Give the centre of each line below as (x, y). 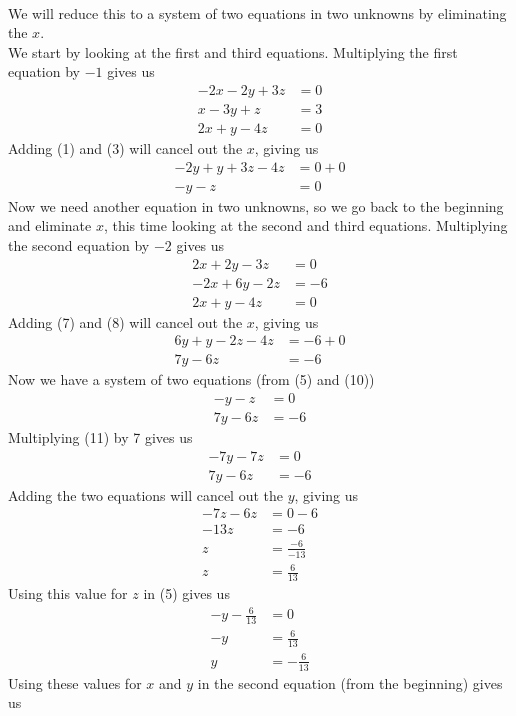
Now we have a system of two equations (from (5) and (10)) (191, 379)
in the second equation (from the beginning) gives (350, 682)
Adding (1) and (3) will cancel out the (125, 148)
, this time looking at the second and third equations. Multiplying (305, 225)
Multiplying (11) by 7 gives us (100, 436)
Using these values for (75, 682)
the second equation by (79, 244)
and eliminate (50, 225)
